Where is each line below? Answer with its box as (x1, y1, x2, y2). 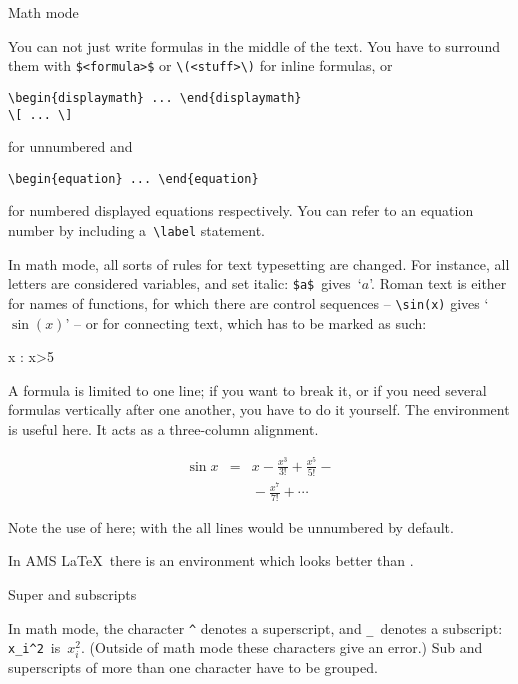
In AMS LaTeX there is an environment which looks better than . (8, 550, 414, 571)
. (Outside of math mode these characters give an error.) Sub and (80, 637, 483, 658)
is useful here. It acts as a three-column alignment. (8, 418, 319, 439)
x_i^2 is (8, 637, 61, 658)
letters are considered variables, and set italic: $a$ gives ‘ (8, 273, 362, 294)
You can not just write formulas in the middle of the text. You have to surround (8, 35, 500, 56)
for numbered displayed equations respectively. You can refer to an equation (8, 200, 474, 221)
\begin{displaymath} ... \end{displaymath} (8, 90, 302, 105)
